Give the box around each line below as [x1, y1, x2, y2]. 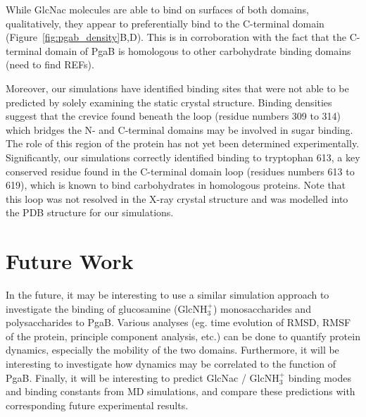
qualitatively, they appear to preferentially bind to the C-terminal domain [6, 15, 324, 30]
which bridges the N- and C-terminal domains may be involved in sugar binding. [6, 122, 353, 137]
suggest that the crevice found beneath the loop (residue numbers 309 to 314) [6, 108, 341, 123]
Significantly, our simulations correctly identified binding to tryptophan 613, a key [6, 149, 360, 164]
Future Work [6, 247, 134, 275]
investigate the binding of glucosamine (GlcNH [6, 301, 208, 316]
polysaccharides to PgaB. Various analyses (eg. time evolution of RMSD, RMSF [6, 315, 351, 330]
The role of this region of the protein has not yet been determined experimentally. [6, 136, 360, 151]
